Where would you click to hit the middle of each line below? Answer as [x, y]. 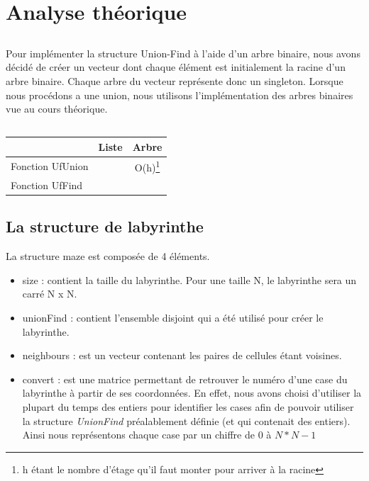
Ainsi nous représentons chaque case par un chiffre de [138, 435]
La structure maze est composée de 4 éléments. [108, 256]
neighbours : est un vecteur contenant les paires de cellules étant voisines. [182, 355]
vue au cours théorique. [57, 109]
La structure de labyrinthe [105, 226]
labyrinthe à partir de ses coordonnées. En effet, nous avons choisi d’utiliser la [192, 393]
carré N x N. [50, 294]
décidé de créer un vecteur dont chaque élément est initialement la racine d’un [176, 67]
